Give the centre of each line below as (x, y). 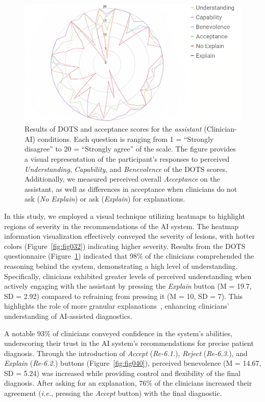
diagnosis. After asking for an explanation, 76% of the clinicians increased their (128, 383)
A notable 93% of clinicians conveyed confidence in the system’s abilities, (118, 333)
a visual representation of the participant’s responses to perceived (127, 159)
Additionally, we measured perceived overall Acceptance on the (122, 179)
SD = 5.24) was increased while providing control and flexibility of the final (122, 373)
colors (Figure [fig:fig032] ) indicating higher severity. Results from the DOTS (125, 246)
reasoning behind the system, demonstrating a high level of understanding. (121, 266)
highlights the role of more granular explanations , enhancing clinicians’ (117, 306)
